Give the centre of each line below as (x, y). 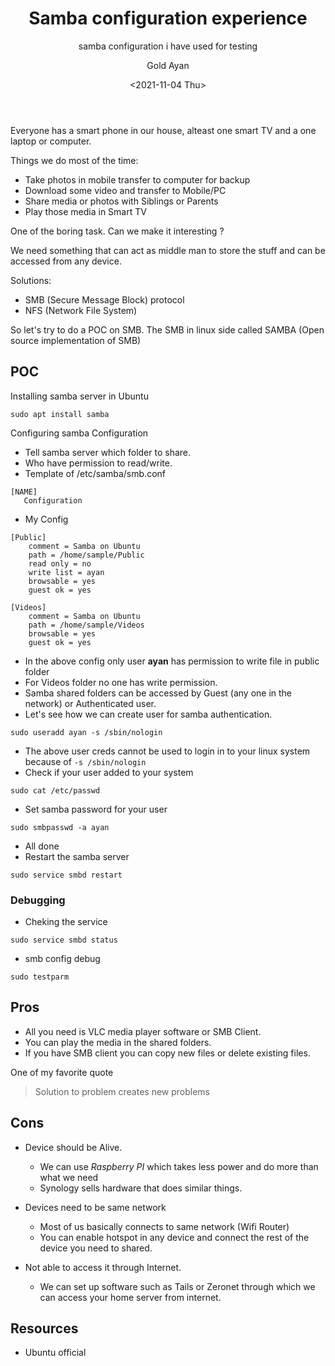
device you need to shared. (96, 1248)
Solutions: (31, 280)
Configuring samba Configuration (79, 433)
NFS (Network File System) (81, 310)
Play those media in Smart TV (85, 211)
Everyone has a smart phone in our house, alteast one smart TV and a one (163, 130)
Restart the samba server (77, 856)
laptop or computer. (51, 141)
